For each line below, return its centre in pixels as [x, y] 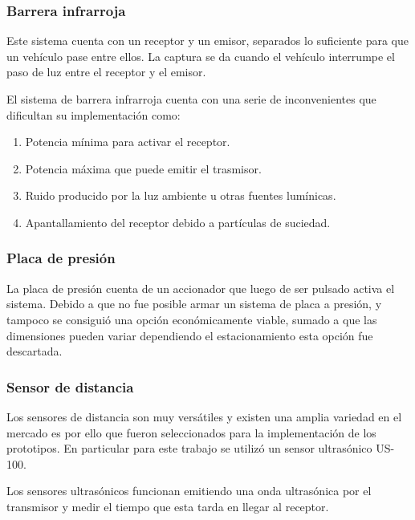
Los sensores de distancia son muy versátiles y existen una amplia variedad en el [204, 416]
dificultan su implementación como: [94, 114]
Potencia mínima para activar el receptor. [128, 142]
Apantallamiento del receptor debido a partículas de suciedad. [178, 222]
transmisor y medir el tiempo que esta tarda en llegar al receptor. [168, 506]
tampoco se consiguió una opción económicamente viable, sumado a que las [192, 319]
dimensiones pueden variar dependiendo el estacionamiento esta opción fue [190, 335]
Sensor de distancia [70, 386]
